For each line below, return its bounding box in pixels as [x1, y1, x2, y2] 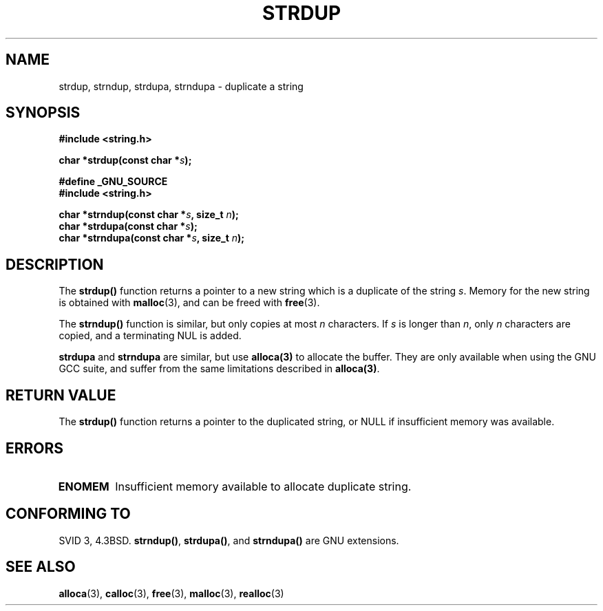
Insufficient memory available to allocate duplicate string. [115, 479, 412, 493]
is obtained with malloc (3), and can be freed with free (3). [59, 297, 320, 309]
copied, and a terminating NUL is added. [59, 330, 242, 342]
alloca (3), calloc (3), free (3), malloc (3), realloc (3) [59, 587, 284, 599]
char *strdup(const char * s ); [59, 154, 192, 167]
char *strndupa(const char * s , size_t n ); [59, 232, 245, 244]
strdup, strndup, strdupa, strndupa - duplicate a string [59, 80, 304, 92]
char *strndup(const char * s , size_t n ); [59, 208, 239, 221]
